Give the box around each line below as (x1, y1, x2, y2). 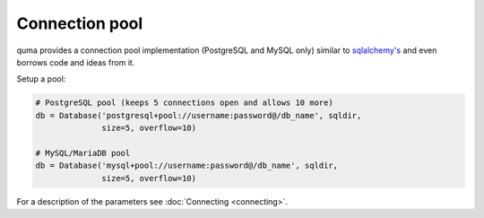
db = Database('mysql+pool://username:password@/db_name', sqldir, (35, 161, 339, 170)
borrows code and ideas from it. (16, 57, 135, 67)
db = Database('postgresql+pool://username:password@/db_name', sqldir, (35, 110, 362, 120)
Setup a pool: (16, 74, 66, 84)
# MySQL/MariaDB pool (35, 148, 131, 158)
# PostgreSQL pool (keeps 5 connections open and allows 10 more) (35, 98, 333, 108)
